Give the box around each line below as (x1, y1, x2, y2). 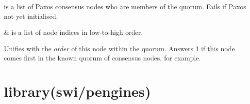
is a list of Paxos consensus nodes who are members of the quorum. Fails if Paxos (4, 1, 246, 11)
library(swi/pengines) (4, 81, 151, 101)
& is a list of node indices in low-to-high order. (4, 27, 143, 37)
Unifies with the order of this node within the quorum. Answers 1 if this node (4, 43, 235, 53)
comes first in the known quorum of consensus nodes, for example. (4, 53, 201, 63)
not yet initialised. (4, 11, 58, 21)
